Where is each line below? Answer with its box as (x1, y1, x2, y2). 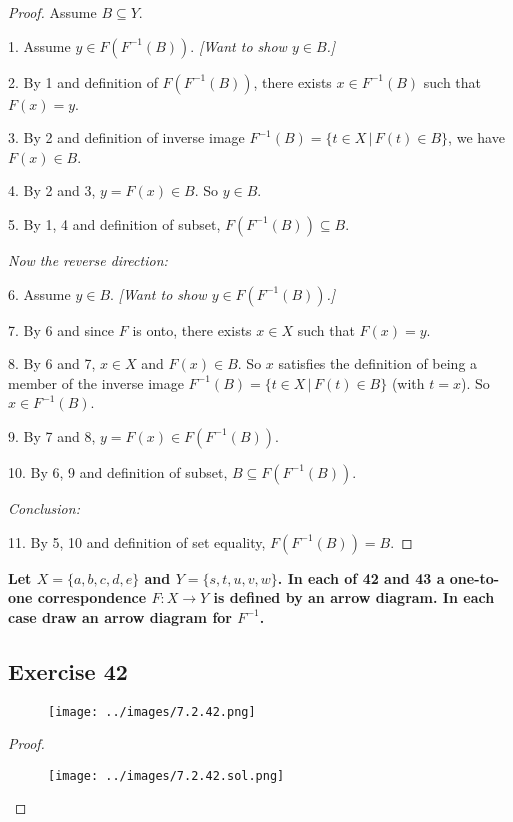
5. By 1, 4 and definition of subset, (8, 213, 221, 234)
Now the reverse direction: (8, 249, 168, 270)
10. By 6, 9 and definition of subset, (8, 461, 228, 482)
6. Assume (8, 283, 71, 304)
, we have (448, 127, 505, 148)
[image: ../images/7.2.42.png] (48, 704, 256, 719)
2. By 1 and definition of (8, 71, 158, 92)
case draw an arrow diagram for (8, 606, 232, 627)
